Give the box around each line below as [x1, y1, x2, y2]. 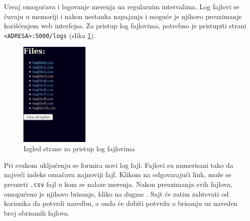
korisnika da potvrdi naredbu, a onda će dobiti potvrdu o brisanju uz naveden [4, 198, 238, 208]
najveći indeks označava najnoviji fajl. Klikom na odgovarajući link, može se [4, 169, 231, 180]
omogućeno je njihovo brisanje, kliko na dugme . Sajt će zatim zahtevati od [4, 188, 229, 199]
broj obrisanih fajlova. [4, 207, 70, 218]
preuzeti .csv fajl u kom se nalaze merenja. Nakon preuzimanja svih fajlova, [4, 179, 232, 189]
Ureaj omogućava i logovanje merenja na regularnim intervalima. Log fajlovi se [4, 1, 239, 11]
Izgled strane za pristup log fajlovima [23, 143, 135, 154]
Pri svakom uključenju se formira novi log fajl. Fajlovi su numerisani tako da [4, 160, 233, 170]
